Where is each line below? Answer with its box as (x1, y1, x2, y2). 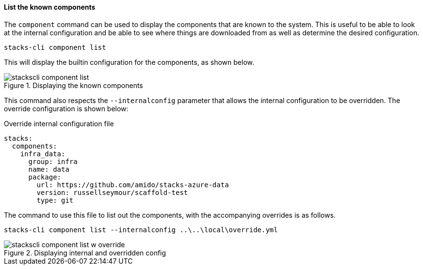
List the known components (4, 3, 96, 11)
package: (28, 173, 62, 181)
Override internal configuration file (4, 119, 114, 128)
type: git (36, 196, 74, 204)
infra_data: (20, 149, 65, 158)
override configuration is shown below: (4, 104, 129, 113)
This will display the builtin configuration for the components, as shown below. (4, 58, 255, 66)
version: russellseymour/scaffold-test (36, 188, 188, 196)
